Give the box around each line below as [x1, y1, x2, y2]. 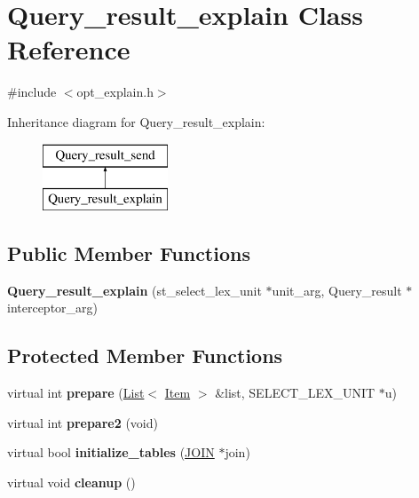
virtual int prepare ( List [7, 383, 145, 402]
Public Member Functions [7, 240, 250, 267]
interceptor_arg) [7, 298, 99, 317]
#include [7, 83, 57, 101]
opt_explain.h [76, 83, 154, 101]
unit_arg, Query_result [272, 281, 402, 299]
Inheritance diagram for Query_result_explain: [7, 112, 265, 130]
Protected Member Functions [7, 342, 283, 369]
